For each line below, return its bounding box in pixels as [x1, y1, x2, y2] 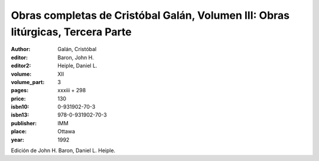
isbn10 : [11, 103, 30, 110]
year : [11, 136, 25, 143]
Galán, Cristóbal [57, 46, 97, 53]
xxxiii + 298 [57, 87, 86, 94]
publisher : [11, 119, 37, 126]
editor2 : [11, 62, 31, 69]
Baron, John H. [57, 53, 95, 61]
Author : [11, 46, 31, 53]
